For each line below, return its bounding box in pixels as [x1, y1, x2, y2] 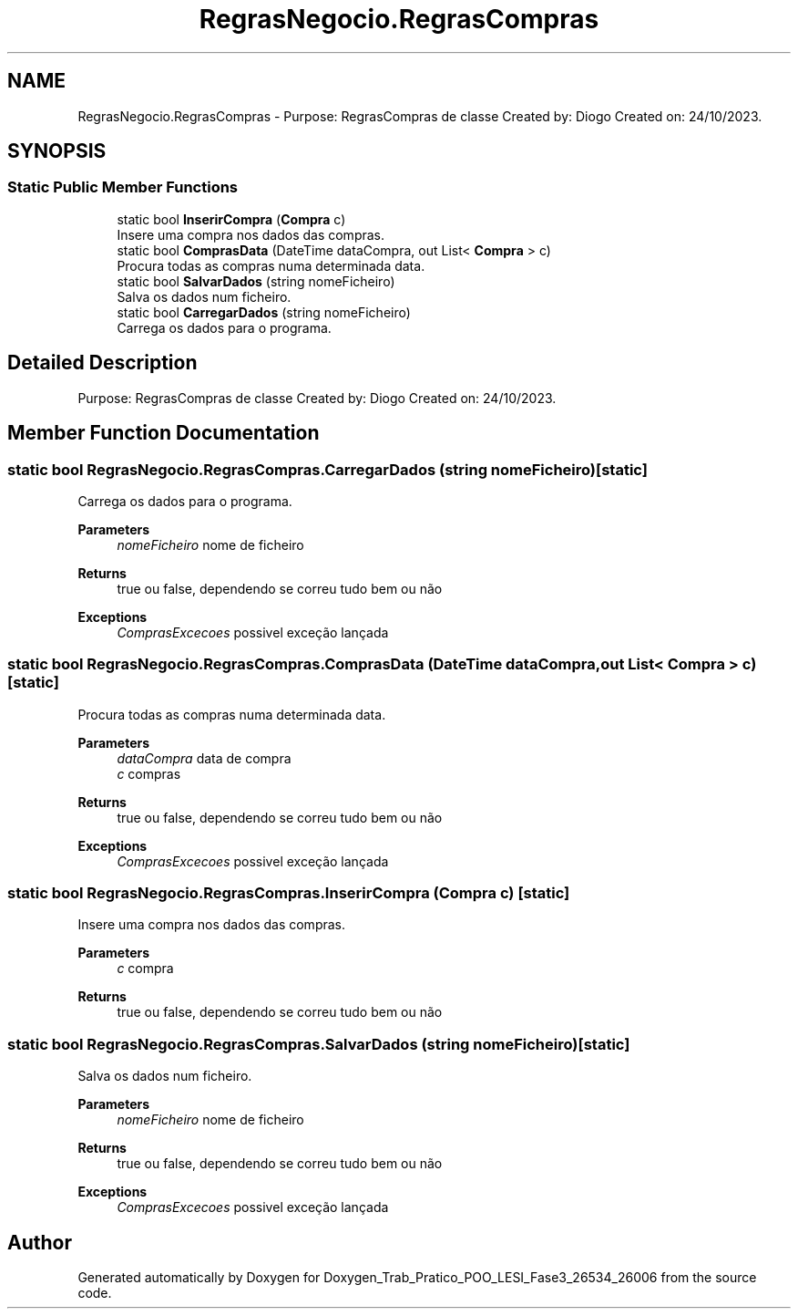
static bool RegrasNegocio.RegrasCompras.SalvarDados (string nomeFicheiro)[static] [7, 1034, 630, 1053]
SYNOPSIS [7, 140, 107, 163]
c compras [117, 765, 181, 782]
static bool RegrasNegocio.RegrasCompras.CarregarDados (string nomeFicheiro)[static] [7, 460, 648, 479]
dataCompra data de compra [117, 750, 292, 766]
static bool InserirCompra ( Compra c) [117, 211, 346, 227]
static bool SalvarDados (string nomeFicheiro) [117, 273, 395, 289]
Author [7, 1230, 72, 1254]
